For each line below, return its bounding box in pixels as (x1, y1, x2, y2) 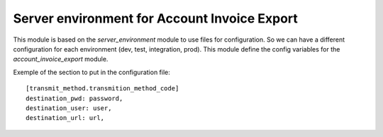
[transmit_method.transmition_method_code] (26, 85, 179, 93)
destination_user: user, (26, 104, 112, 112)
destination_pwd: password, (26, 94, 123, 102)
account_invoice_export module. (13, 55, 109, 64)
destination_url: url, (26, 114, 105, 122)
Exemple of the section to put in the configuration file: (13, 68, 170, 76)
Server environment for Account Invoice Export (13, 11, 298, 26)
